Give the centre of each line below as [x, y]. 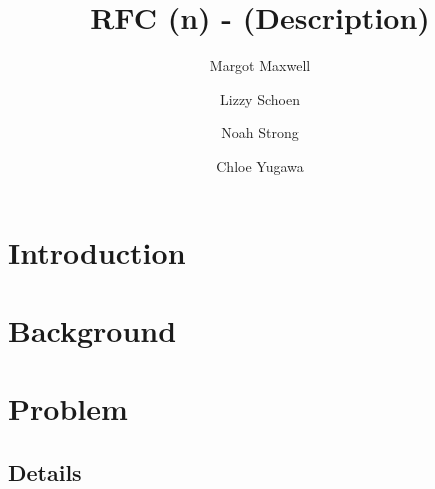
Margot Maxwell [260, 65]
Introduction [97, 251]
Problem [68, 408]
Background [92, 329]
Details [45, 471]
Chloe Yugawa [260, 165]
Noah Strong [260, 132]
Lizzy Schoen [260, 98]
